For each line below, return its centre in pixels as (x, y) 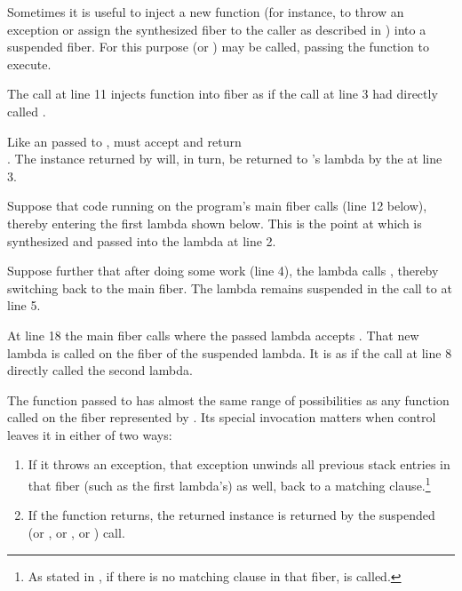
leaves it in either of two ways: (90, 434)
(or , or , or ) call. (76, 532)
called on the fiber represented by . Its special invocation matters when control (222, 417)
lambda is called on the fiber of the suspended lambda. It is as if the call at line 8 (230, 352)
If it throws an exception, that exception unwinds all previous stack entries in (239, 464)
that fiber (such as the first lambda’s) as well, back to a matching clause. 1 (229, 484)
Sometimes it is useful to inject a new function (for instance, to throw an (206, 12)
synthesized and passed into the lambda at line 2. (142, 240)
